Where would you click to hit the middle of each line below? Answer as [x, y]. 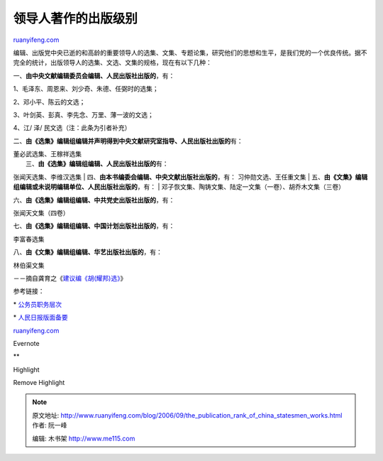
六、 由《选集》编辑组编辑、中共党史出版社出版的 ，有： [94, 200]
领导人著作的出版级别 [76, 18]
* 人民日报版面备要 [40, 318]
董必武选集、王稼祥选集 [47, 154]
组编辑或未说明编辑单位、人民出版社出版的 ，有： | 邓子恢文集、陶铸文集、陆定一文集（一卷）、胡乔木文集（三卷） [179, 187]
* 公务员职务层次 [37, 304]
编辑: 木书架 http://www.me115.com [84, 438]
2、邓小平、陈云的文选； [49, 102]
